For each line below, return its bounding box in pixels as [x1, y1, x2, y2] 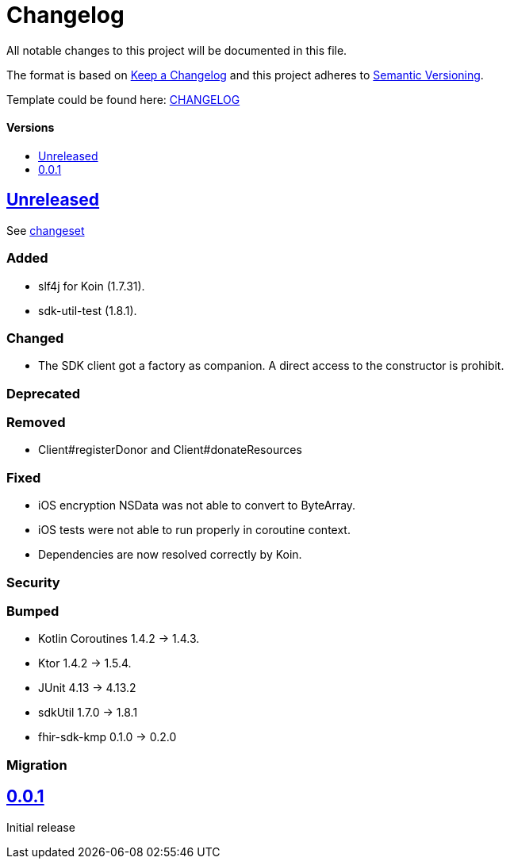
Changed [6, 329, 64, 346]
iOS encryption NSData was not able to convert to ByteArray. [38, 498, 356, 513]
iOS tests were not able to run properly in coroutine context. [38, 523, 351, 537]
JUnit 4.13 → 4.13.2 [38, 681, 136, 695]
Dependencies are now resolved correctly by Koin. [38, 548, 302, 562]
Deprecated [6, 385, 81, 402]
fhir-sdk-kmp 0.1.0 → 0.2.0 [38, 730, 177, 744]
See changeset [6, 223, 85, 237]
